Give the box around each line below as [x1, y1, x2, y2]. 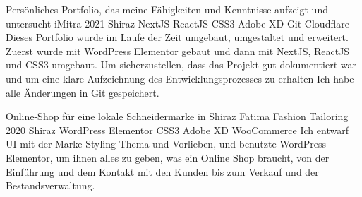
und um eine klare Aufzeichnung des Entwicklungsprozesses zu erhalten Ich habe [6, 71, 354, 85]
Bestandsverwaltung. [6, 178, 95, 193]
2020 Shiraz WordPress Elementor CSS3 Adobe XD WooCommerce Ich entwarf [6, 122, 349, 137]
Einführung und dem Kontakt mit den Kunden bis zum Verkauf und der [6, 164, 319, 179]
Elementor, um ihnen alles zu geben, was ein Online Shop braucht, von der [6, 150, 330, 165]
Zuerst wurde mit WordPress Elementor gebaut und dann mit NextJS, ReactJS [6, 43, 350, 58]
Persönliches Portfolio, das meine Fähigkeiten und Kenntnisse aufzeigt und [6, 2, 328, 16]
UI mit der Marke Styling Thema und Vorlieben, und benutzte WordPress [6, 136, 327, 151]
